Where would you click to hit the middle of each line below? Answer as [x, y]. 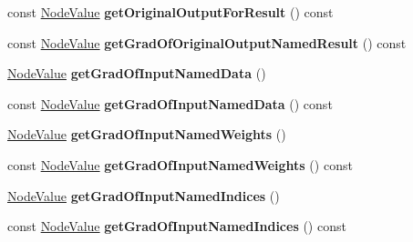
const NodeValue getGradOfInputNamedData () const [170, 103]
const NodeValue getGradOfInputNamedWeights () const [180, 164]
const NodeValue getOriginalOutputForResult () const [170, 12]
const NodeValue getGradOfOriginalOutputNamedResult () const [207, 42]
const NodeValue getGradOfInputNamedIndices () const [177, 226]
